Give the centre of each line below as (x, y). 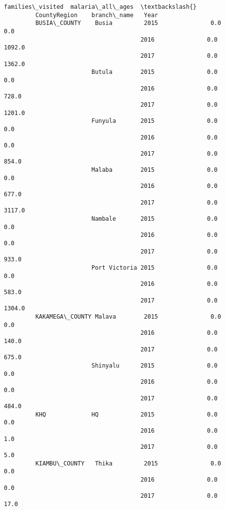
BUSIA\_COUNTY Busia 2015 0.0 (128, 23)
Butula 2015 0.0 (154, 72)
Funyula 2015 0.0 (154, 121)
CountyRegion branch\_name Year (97, 15)
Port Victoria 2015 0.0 (154, 268)
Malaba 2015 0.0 (154, 170)
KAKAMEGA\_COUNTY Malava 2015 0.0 (128, 316)
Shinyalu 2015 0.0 (154, 365)
